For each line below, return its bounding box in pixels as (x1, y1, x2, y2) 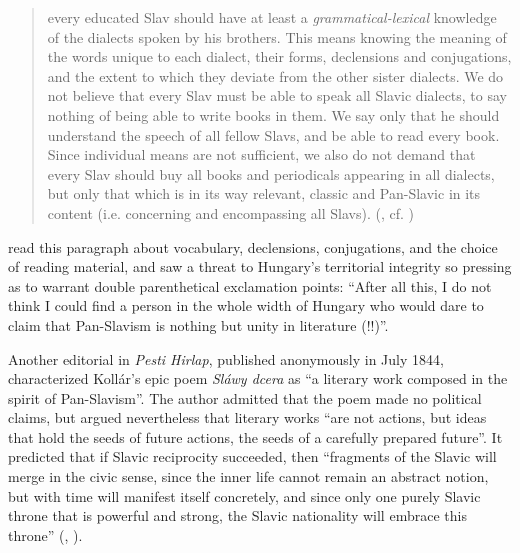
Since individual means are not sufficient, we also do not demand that (47, 144, 476, 165)
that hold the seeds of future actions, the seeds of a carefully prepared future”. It (8, 426, 503, 447)
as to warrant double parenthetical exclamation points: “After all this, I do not (8, 275, 492, 296)
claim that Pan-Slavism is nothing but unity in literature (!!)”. (8, 314, 389, 335)
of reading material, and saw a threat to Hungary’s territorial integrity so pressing (8, 256, 512, 277)
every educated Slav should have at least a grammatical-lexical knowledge (47, 7, 497, 27)
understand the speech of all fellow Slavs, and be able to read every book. (47, 124, 500, 145)
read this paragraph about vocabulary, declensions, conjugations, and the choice (8, 236, 498, 257)
